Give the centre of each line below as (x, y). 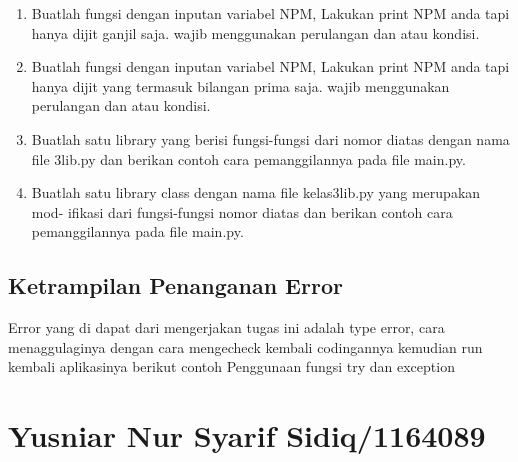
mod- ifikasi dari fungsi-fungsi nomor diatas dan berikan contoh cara (242, 211)
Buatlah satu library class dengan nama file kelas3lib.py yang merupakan (256, 192)
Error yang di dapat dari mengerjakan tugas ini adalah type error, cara (226, 327)
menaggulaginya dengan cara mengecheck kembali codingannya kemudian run (245, 346)
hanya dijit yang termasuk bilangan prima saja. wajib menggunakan (240, 85)
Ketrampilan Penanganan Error (175, 285)
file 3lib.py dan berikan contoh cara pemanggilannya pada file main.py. (248, 158)
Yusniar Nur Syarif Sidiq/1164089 (247, 435)
